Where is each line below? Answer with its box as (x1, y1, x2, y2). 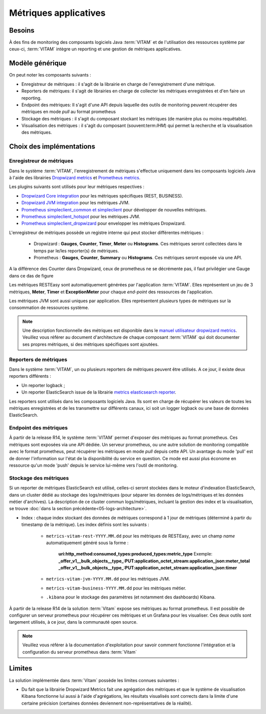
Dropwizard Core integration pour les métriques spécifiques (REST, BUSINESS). (21, 193, 183, 198)
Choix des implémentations (9, 142, 96, 151)
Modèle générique (9, 59, 66, 68)
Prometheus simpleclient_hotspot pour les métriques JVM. (21, 213, 140, 219)
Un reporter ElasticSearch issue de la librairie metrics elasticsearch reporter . (21, 389, 177, 395)
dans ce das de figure (9, 273, 54, 278)
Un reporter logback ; (21, 382, 65, 388)
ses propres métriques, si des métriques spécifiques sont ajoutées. (22, 341, 159, 347)
